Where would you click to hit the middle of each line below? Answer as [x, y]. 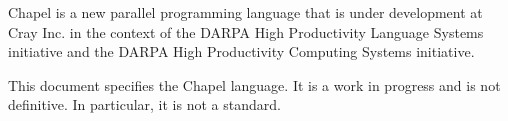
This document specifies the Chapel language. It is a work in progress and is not [254, 84]
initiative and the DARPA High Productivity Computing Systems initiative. [241, 51]
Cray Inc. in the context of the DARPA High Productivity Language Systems [246, 31]
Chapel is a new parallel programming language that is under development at [245, 12]
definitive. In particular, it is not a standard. [144, 104]
